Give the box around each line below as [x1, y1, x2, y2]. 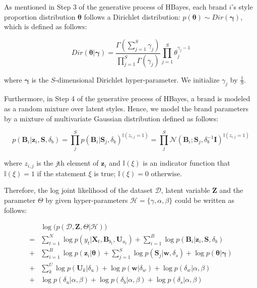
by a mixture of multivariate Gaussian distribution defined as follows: [4, 113, 219, 123]
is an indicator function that [143, 158, 230, 168]
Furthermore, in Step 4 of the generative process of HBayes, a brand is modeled [4, 93, 250, 104]
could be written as [175, 195, 234, 205]
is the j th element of [36, 158, 99, 168]
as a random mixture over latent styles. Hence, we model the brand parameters [4, 103, 249, 114]
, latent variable [161, 185, 210, 195]
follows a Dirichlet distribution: [84, 11, 180, 22]
